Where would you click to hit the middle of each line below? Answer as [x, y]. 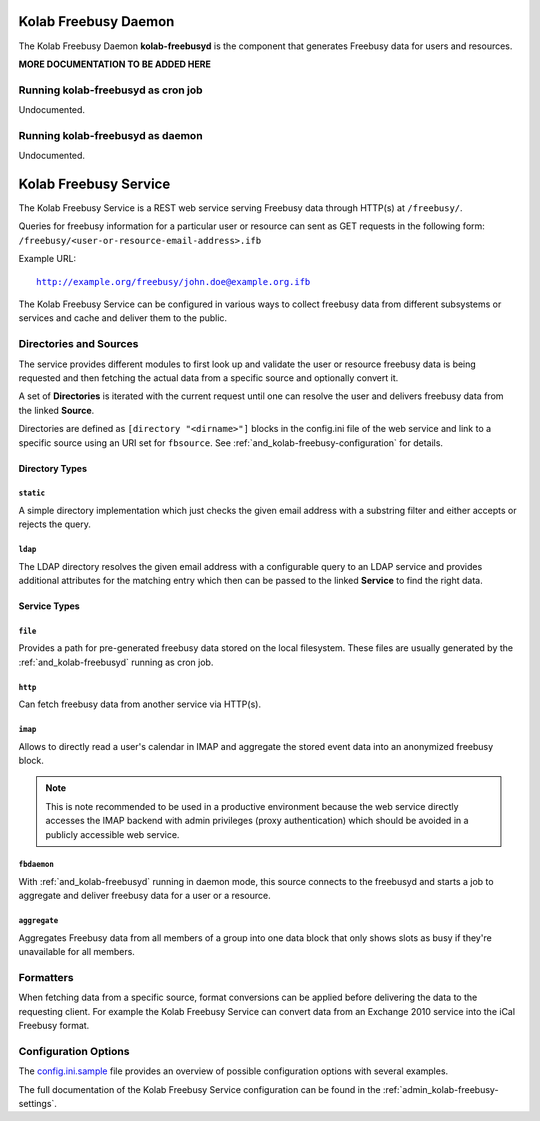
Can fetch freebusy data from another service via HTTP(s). [140, 704]
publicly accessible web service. [112, 834]
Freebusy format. [54, 1025]
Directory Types [52, 468]
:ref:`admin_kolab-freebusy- [440, 1089]
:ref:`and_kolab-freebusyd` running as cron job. [116, 662]
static [31, 493]
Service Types [49, 606]
